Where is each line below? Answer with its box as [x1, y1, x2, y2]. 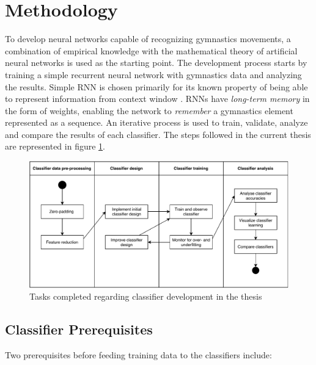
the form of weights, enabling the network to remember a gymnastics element [5, 104, 293, 117]
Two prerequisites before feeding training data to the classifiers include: [5, 348, 272, 361]
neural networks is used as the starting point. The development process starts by [5, 56, 307, 69]
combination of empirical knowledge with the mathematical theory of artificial [5, 44, 298, 57]
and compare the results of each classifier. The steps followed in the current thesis [5, 128, 311, 140]
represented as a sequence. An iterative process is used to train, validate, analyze [5, 116, 308, 129]
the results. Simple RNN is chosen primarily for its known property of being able [5, 80, 308, 93]
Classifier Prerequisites [5, 320, 153, 339]
